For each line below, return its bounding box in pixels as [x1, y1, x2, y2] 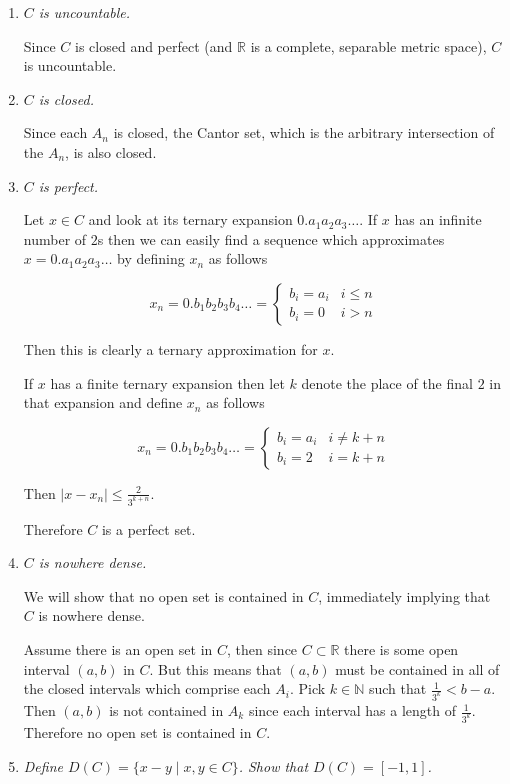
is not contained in [109, 700, 224, 721]
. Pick [289, 678, 326, 699]
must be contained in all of [335, 658, 500, 679]
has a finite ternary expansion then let [50, 372, 285, 393]
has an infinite [394, 209, 482, 230]
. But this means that [149, 658, 282, 679]
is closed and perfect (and [75, 35, 233, 56]
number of [23, 228, 87, 249]
